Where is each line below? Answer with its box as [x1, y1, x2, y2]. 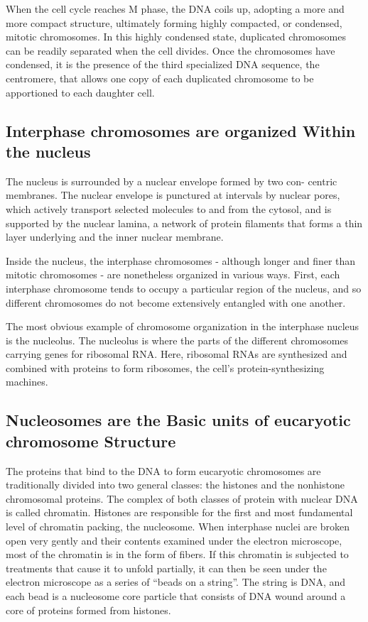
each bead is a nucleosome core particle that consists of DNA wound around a [6, 589, 346, 603]
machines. [6, 374, 48, 389]
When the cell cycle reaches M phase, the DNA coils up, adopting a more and [6, 1, 345, 16]
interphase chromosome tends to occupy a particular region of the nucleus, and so [6, 280, 362, 295]
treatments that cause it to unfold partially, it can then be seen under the [6, 560, 327, 575]
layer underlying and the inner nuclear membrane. [6, 229, 224, 244]
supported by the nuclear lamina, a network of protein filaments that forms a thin [6, 215, 363, 230]
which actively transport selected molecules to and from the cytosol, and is [6, 201, 332, 216]
